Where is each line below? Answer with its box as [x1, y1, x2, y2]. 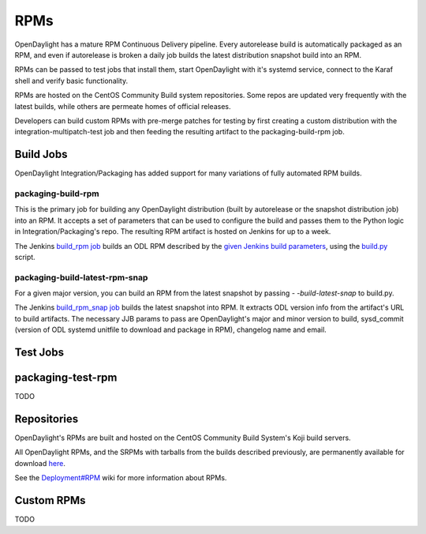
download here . [14, 458, 66, 468]
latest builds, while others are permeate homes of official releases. [14, 101, 231, 111]
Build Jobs [14, 148, 68, 161]
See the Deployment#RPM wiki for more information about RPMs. [14, 473, 227, 483]
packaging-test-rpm [14, 371, 118, 385]
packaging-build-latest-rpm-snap [14, 272, 148, 283]
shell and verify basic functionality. [14, 76, 129, 85]
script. [14, 252, 35, 261]
